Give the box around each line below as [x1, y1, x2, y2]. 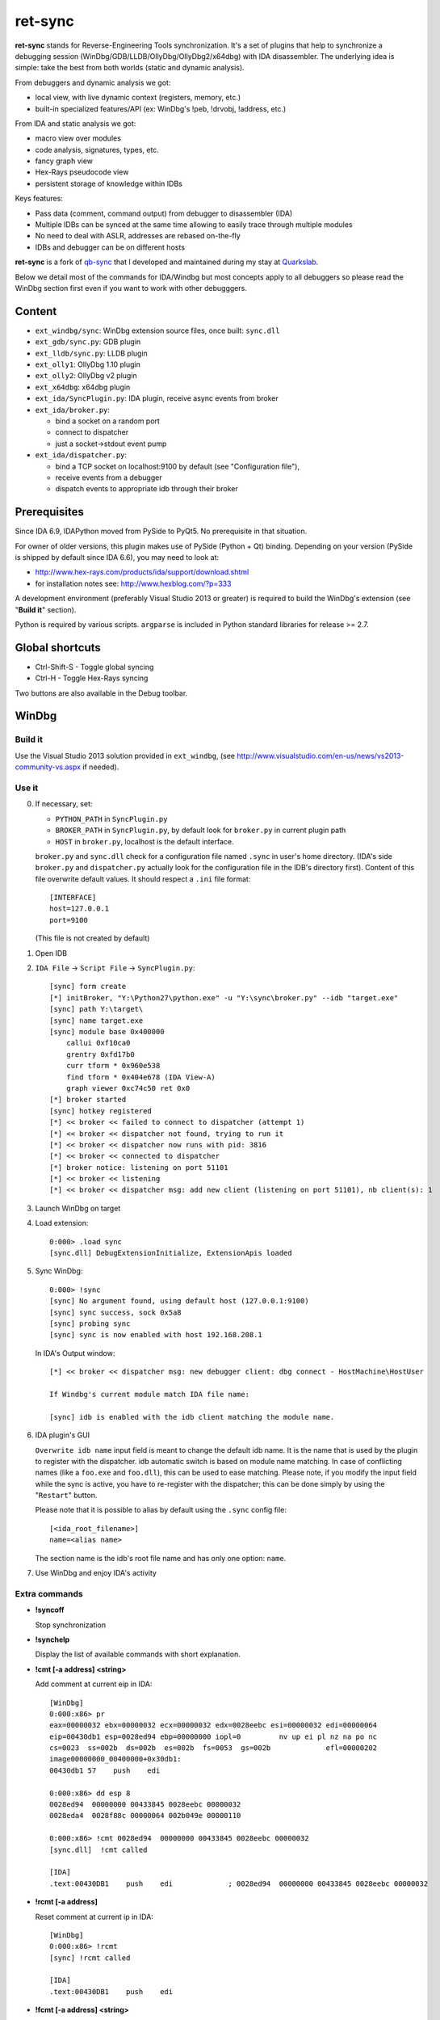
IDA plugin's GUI [35, 1430, 90, 1440]
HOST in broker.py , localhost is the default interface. [55, 836, 234, 846]
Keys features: [15, 194, 64, 204]
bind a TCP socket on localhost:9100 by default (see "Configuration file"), [55, 461, 300, 471]
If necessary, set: [35, 799, 93, 809]
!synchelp [35, 1635, 70, 1644]
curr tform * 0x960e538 [65, 1061, 161, 1071]
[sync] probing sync [49, 1319, 131, 1328]
